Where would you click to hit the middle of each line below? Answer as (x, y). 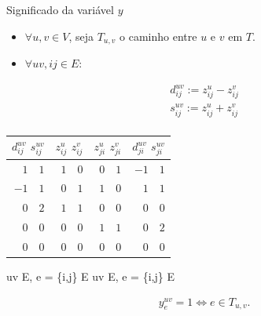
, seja (81, 36)
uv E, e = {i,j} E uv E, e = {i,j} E (90, 276)
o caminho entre (158, 36)
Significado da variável (60, 9)
